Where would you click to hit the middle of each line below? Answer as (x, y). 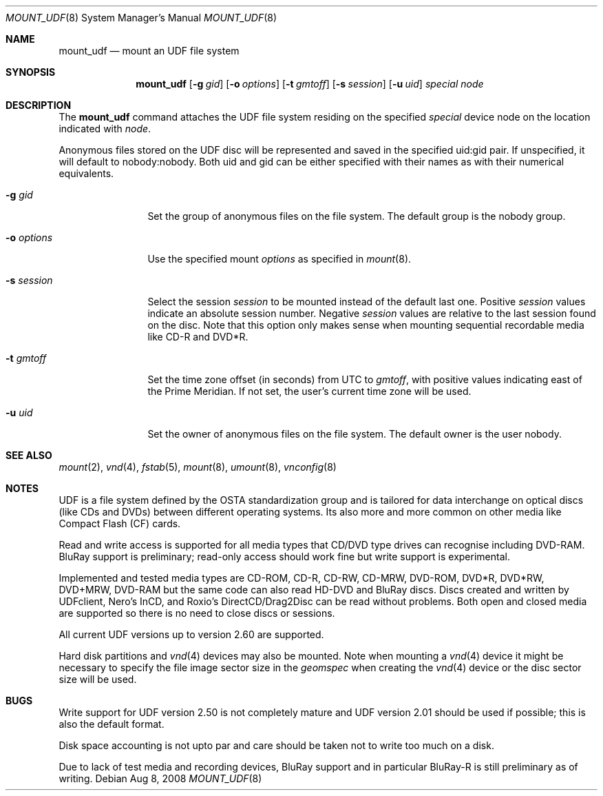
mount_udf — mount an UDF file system (149, 51)
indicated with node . (105, 129)
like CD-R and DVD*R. (198, 337)
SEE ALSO (29, 455)
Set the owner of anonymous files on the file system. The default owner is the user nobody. (355, 434)
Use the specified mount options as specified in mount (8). (279, 259)
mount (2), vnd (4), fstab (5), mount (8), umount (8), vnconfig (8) (198, 467)
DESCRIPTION (39, 105)
